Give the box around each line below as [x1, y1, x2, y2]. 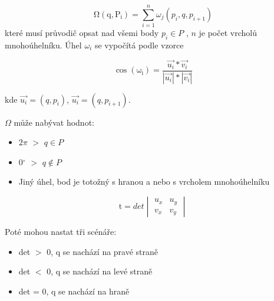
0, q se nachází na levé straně [47, 265, 153, 277]
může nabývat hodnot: [14, 116, 94, 128]
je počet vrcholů [199, 27, 257, 39]
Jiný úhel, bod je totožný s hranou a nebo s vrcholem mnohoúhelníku [18, 175, 270, 188]
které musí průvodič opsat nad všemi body [5, 27, 159, 39]
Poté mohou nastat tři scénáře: [5, 225, 117, 238]
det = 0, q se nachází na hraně [18, 284, 130, 297]
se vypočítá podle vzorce [94, 38, 184, 51]
